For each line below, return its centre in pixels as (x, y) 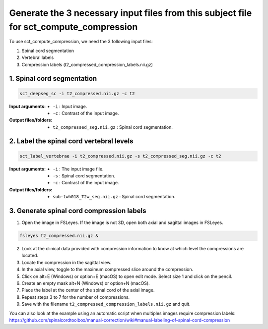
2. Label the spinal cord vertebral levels (71, 141)
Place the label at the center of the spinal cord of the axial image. (88, 290)
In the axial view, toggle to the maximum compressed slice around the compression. (107, 270)
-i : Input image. (70, 106)
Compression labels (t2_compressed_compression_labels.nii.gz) (87, 64)
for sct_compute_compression (73, 27)
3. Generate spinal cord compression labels (78, 211)
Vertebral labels (38, 57)
